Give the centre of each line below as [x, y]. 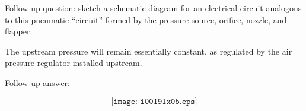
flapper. [19, 31]
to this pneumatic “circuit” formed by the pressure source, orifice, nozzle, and [146, 19]
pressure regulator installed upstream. [74, 63]
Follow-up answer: [37, 82]
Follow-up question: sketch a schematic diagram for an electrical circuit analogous [153, 8]
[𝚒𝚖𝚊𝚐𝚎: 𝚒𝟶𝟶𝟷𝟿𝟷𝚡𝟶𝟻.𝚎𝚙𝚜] [154, 101]
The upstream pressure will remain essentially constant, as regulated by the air [149, 51]
